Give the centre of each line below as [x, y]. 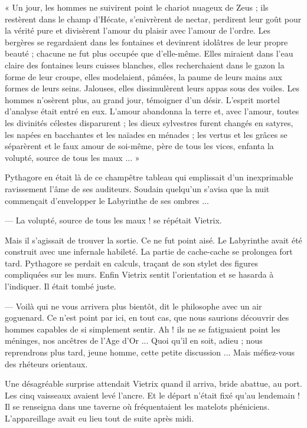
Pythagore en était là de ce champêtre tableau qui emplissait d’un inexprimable [149, 177]
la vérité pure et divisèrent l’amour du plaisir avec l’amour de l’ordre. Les [138, 30]
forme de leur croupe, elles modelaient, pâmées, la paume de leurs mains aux [143, 76]
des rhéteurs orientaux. [46, 363]
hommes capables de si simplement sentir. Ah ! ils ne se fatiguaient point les [143, 329]
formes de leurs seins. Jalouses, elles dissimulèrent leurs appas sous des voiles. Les [152, 88]
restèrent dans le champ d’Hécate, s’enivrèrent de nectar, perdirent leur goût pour [153, 19]
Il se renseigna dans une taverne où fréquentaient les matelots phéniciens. [137, 406]
